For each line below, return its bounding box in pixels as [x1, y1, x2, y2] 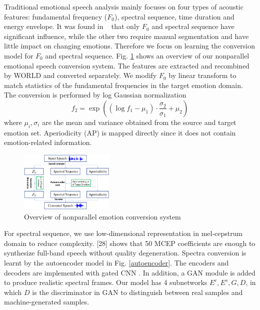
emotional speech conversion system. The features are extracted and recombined [4, 60, 249, 70]
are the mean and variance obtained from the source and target [42, 116, 236, 127]
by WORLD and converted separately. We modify [4, 70, 157, 80]
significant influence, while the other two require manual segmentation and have [4, 30, 249, 41]
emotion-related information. [4, 137, 92, 147]
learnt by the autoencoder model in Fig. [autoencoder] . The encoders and [4, 257, 229, 267]
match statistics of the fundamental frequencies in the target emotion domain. [4, 79, 243, 90]
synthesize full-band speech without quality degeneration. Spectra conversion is [4, 247, 246, 258]
